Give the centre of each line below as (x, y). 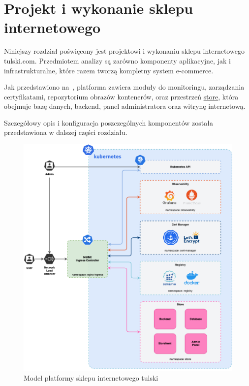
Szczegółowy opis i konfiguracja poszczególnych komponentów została (109, 122)
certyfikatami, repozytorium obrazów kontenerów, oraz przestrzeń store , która (121, 96)
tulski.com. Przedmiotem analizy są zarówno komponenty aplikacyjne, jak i (117, 60)
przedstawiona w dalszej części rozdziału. (66, 132)
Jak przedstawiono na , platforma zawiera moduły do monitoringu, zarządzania (124, 87)
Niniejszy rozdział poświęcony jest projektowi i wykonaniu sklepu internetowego (124, 51)
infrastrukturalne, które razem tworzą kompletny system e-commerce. (109, 70)
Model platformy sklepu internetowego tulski (91, 378)
